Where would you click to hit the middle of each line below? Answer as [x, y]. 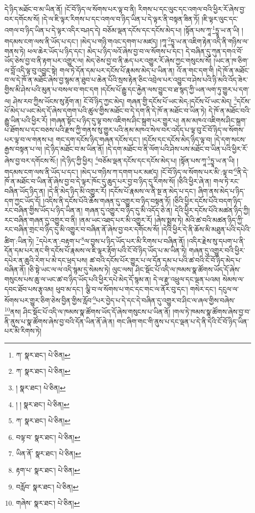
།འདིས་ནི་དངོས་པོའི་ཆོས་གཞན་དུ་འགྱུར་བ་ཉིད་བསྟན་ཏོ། [107, 200]
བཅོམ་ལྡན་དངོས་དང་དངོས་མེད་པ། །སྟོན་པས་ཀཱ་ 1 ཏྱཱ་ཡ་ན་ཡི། [171, 29]
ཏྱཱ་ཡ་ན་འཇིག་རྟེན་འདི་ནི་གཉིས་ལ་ [210, 41]
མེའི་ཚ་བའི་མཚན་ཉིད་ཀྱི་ [214, 219]
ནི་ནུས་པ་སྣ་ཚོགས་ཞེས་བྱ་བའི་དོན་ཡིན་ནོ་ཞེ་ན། [59, 321]
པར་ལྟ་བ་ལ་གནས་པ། [29, 139]
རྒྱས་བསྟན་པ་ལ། [23, 149]
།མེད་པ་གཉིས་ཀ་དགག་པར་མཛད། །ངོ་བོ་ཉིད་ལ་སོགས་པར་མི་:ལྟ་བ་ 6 [159, 171]
